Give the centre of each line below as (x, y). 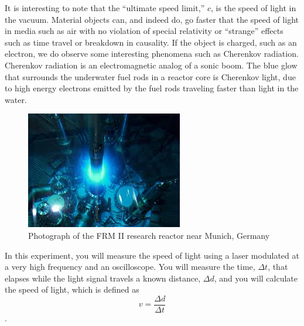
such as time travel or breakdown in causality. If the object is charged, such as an (151, 42)
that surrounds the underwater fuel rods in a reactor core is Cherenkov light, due (150, 76)
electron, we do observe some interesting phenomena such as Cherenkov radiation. (152, 54)
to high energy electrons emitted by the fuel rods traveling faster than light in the (152, 88)
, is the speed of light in (254, 8)
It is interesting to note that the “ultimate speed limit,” (105, 8)
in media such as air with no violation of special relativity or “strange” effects (144, 31)
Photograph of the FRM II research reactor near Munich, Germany (149, 235)
